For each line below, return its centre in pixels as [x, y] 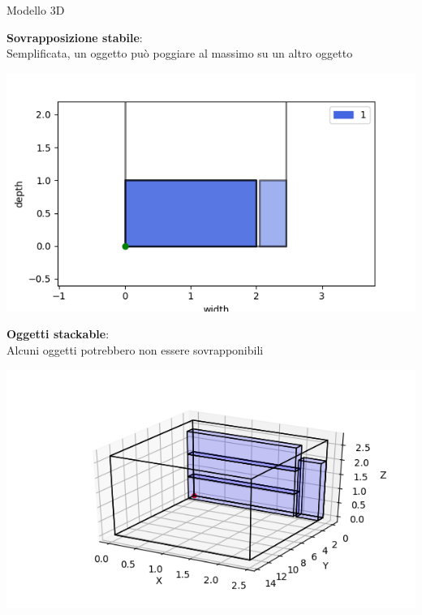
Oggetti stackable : [58, 334]
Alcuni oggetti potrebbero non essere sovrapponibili [135, 349]
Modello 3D [36, 10]
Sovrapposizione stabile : [75, 37]
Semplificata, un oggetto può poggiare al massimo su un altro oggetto [180, 53]
